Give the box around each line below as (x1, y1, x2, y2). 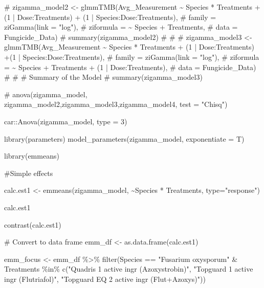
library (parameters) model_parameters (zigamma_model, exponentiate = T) (4, 133, 245, 144)
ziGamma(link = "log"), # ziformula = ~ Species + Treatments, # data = (4, 21, 238, 32)
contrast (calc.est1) (4, 219, 61, 230)
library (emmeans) (4, 150, 59, 161)
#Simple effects (4, 167, 53, 178)
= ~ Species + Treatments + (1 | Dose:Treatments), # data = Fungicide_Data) (4, 61, 256, 72)
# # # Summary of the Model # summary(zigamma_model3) (4, 72, 203, 82)
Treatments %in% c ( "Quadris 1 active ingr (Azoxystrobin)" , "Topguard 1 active (4, 263, 253, 274)
